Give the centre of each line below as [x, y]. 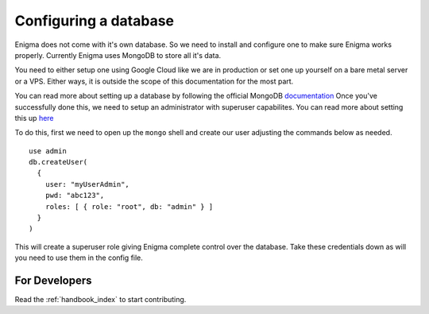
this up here [35, 118]
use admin [48, 151]
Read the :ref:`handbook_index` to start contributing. [100, 300]
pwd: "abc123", [75, 196]
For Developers [53, 281]
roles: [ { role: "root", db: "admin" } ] [129, 206]
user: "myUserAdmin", [87, 184]
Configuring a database [95, 21]
